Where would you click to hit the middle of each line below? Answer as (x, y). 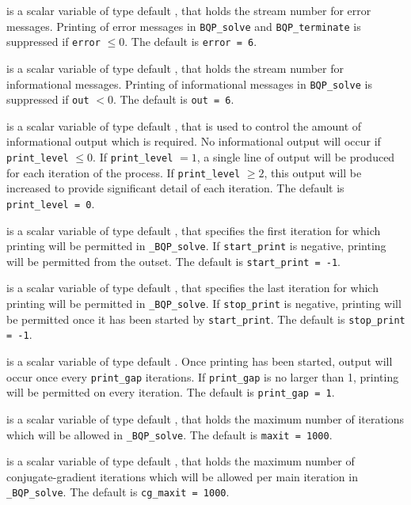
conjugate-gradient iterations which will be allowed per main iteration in (182, 476)
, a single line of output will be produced (296, 157)
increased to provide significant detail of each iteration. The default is (175, 188)
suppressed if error (53, 42)
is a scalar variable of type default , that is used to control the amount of (184, 125)
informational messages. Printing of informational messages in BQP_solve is (189, 84)
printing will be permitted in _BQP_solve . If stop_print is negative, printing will (204, 304)
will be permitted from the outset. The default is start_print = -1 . (174, 261)
